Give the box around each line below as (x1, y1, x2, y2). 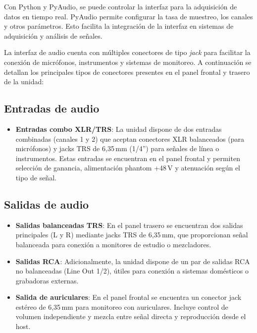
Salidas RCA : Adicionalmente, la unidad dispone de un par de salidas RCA (15, 256, 250, 266)
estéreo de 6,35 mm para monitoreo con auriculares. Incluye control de (15, 301, 228, 312)
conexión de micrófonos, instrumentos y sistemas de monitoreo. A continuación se (4, 56, 252, 67)
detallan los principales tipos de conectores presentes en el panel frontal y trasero (4, 66, 250, 77)
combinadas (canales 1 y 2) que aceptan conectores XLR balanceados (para (15, 133, 244, 144)
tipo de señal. (15, 172, 56, 182)
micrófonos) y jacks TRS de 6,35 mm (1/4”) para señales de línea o (15, 143, 219, 154)
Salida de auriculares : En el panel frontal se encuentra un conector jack (15, 292, 242, 302)
